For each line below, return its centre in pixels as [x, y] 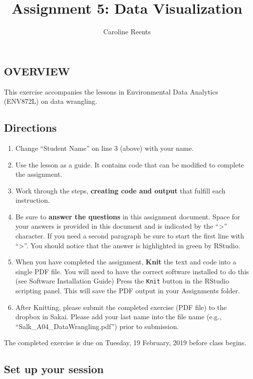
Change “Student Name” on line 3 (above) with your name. [105, 148]
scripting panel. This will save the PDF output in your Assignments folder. [128, 291]
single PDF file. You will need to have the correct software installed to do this [132, 271]
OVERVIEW [37, 71]
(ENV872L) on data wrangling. [51, 101]
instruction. [32, 200]
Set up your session [54, 369]
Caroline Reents [127, 32]
